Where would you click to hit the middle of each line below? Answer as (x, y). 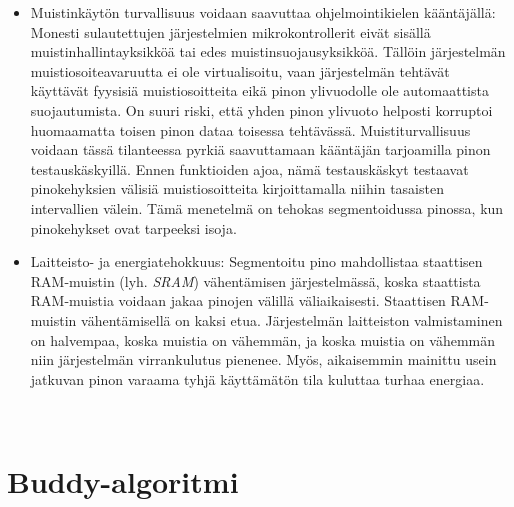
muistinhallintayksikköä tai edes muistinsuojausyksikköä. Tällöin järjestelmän (268, 51)
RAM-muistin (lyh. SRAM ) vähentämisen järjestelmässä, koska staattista (255, 280)
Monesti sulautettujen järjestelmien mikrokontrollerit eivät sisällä (230, 31)
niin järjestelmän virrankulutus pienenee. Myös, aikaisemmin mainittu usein (263, 359)
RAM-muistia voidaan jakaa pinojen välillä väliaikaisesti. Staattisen (238, 300)
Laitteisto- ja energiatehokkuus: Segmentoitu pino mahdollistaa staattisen (256, 261)
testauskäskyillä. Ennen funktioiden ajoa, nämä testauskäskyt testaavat (249, 168)
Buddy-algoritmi (123, 481)
